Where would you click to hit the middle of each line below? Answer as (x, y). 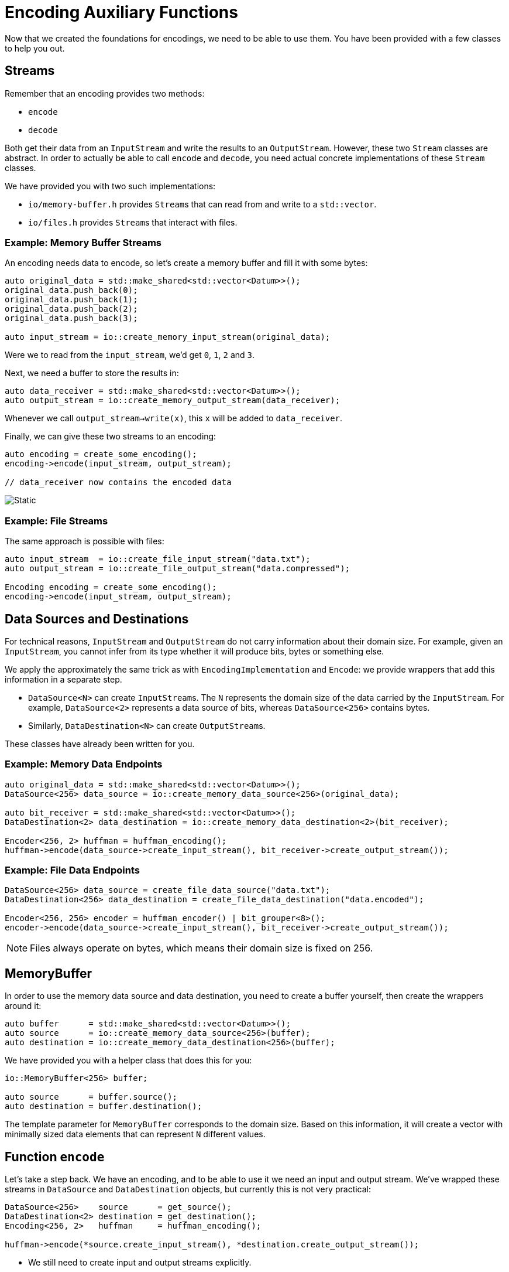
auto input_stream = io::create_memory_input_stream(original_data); (168, 337)
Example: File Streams (56, 521)
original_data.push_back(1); (71, 300)
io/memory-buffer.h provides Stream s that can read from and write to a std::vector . (202, 204)
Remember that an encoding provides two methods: (105, 93)
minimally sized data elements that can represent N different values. (135, 1134)
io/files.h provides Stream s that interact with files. (133, 222)
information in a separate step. (63, 679)
